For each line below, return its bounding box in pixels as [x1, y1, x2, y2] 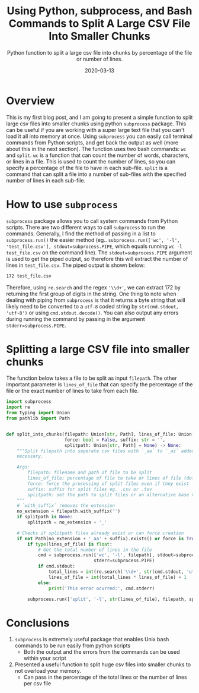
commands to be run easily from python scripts [14, 642, 131, 649]
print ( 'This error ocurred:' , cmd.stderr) [48, 585, 155, 591]
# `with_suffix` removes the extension [17, 503, 115, 509]
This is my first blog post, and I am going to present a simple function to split [6, 114, 193, 121]
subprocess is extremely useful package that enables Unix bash [14, 636, 169, 643]
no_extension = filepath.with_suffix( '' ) [17, 508, 120, 515]
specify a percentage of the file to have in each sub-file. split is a [6, 164, 168, 171]
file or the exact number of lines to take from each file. [6, 388, 139, 395]
